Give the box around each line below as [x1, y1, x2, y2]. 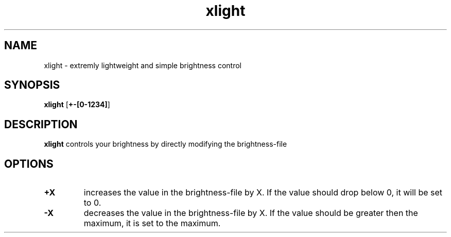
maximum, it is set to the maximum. [83, 218, 221, 229]
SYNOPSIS [4, 78, 60, 92]
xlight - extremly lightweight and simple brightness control [44, 61, 241, 70]
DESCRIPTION [4, 117, 78, 131]
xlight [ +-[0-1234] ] [44, 100, 110, 109]
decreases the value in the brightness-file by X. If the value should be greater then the [83, 208, 418, 219]
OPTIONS [4, 157, 54, 170]
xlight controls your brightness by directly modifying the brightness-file [44, 140, 287, 149]
